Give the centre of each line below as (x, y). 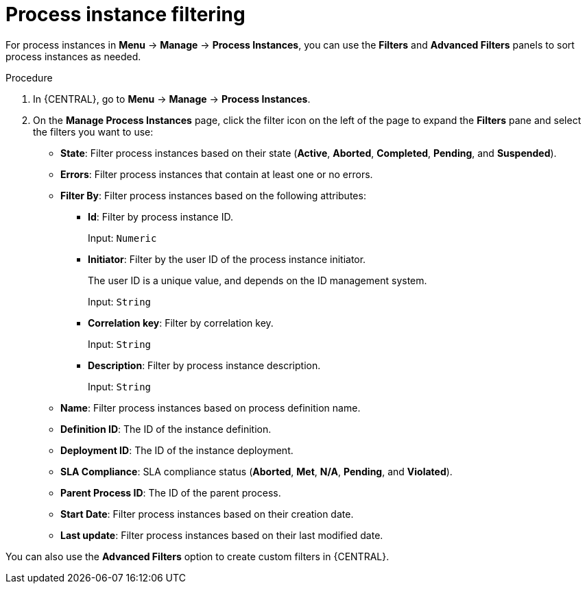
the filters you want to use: (93, 131)
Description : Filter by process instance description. (204, 365)
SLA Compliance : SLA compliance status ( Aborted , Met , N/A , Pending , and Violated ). (256, 471)
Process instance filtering (125, 14)
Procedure (29, 77)
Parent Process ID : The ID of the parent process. (171, 492)
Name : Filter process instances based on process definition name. (211, 408)
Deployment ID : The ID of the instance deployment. (177, 450)
